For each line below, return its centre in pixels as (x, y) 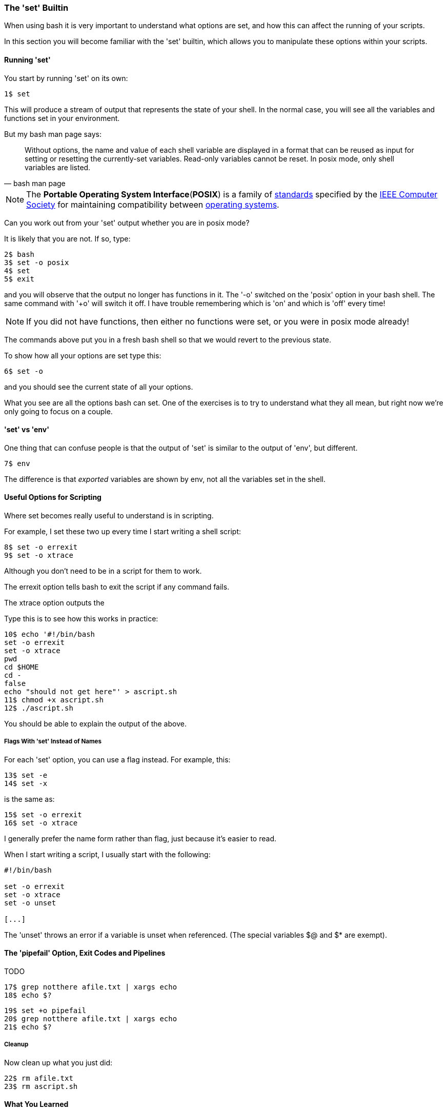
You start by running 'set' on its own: (66, 78)
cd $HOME (22, 667)
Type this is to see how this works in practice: (81, 619)
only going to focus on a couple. (58, 411)
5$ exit (19, 279)
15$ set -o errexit (43, 814)
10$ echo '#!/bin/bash (50, 634)
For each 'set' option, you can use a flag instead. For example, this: (117, 759)
